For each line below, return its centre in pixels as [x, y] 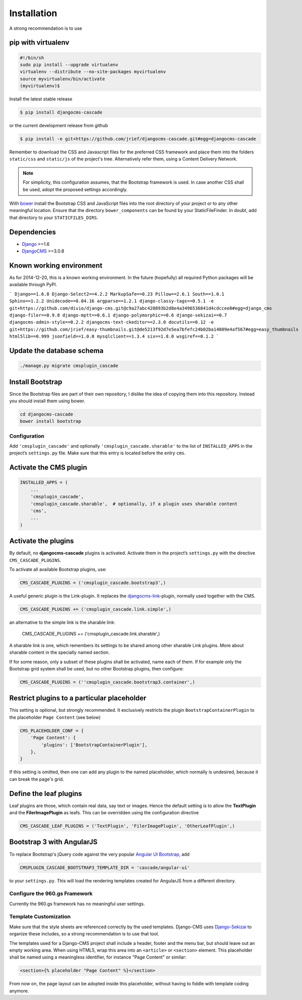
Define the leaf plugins [46, 793]
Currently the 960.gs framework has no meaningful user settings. [77, 904]
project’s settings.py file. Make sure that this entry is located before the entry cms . [97, 453]
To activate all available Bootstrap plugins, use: [58, 569]
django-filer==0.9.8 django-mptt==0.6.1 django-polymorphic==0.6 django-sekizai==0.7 [118, 315]
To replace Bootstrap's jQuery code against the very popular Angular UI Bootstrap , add [99, 854]
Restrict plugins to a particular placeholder [78, 698]
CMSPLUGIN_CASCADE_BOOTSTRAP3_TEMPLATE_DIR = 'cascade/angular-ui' [105, 867]
